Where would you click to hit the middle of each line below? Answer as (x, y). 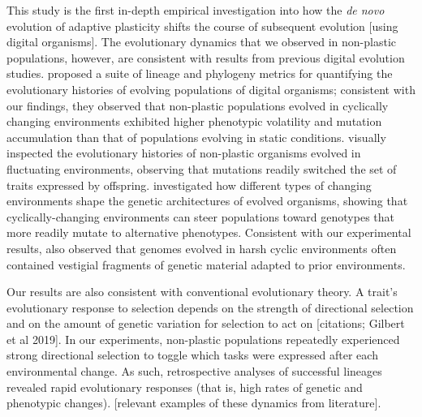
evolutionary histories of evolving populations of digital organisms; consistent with (211, 89)
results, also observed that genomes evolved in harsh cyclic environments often (202, 248)
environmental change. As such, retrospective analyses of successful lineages (194, 371)
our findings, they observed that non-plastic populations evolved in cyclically (198, 105)
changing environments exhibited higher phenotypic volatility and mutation (194, 121)
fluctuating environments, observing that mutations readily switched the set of (202, 168)
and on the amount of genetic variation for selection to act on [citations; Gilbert (206, 323)
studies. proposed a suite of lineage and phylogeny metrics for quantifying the (200, 73)
